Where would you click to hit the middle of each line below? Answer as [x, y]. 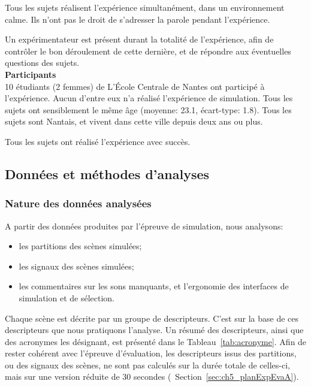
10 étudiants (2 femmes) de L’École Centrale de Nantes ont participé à [135, 86]
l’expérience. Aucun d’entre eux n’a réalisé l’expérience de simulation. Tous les [149, 98]
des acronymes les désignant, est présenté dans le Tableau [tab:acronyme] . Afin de [156, 341]
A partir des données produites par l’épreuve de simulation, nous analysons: [144, 226]
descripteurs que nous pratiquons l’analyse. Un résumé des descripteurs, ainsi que [154, 330]
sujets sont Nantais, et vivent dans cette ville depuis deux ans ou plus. [134, 121]
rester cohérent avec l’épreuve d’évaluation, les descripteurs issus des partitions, [151, 353]
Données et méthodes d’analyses [107, 173]
